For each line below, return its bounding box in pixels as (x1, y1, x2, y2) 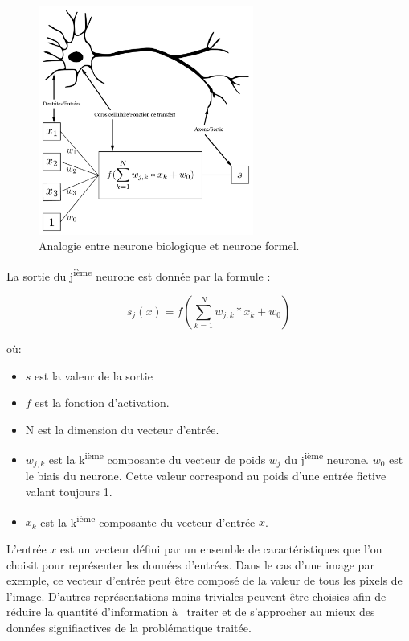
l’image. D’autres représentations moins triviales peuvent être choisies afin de (6, 587, 387, 604)
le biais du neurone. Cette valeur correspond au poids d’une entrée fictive (25, 467, 387, 484)
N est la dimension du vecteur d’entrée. (25, 421, 219, 438)
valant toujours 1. (25, 483, 112, 500)
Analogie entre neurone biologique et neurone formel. (39, 237, 300, 254)
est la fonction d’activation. (35, 394, 170, 411)
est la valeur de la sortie (35, 367, 153, 384)
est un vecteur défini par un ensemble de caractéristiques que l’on (59, 540, 382, 557)
